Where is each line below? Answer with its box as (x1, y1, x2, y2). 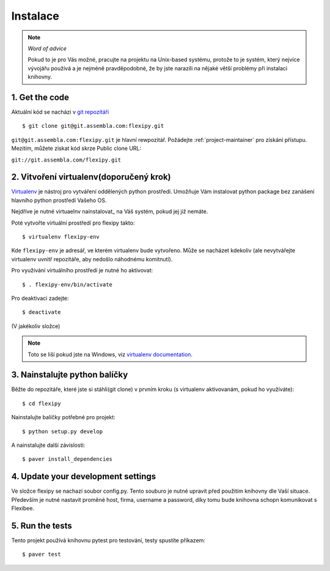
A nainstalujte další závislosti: (11, 441, 86, 449)
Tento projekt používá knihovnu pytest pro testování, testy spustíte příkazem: (11, 537, 206, 544)
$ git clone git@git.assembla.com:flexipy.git (22, 122, 164, 130)
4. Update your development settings (11, 471, 156, 482)
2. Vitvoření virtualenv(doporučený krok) (11, 172, 171, 182)
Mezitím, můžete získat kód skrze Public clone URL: (11, 144, 142, 152)
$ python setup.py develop (22, 428, 103, 435)
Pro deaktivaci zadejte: (11, 294, 70, 302)
